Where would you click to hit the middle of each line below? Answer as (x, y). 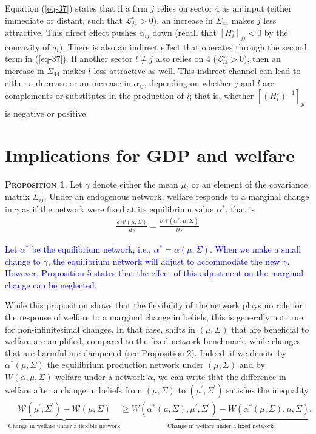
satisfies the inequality (268, 389)
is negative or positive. (47, 113)
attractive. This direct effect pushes (71, 32)
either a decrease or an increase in (68, 82)
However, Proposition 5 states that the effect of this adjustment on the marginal (154, 273)
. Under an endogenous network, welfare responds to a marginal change (176, 196)
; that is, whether (222, 96)
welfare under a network (100, 377)
